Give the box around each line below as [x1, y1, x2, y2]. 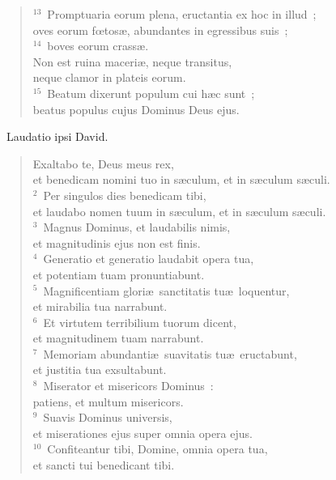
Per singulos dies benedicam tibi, [43, 186, 206, 203]
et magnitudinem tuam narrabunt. [32, 329, 204, 346]
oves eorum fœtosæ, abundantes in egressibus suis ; [32, 21, 288, 38]
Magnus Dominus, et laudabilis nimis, [43, 219, 231, 236]
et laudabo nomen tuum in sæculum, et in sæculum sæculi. [32, 202, 326, 219]
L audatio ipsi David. [6, 128, 108, 145]
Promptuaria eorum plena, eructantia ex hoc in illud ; [47, 6, 317, 22]
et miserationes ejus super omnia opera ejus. [32, 424, 253, 441]
